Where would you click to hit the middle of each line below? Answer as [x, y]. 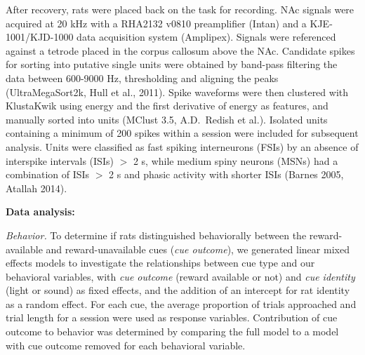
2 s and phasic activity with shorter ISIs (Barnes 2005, [226, 174]
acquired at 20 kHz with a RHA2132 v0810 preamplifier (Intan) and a [156, 23]
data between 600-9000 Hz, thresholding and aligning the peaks [142, 78]
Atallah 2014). [36, 188]
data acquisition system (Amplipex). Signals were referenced [206, 37]
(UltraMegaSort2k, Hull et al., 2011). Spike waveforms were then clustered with [177, 92]
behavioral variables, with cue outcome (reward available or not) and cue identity [180, 276]
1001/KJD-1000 [40, 37]
